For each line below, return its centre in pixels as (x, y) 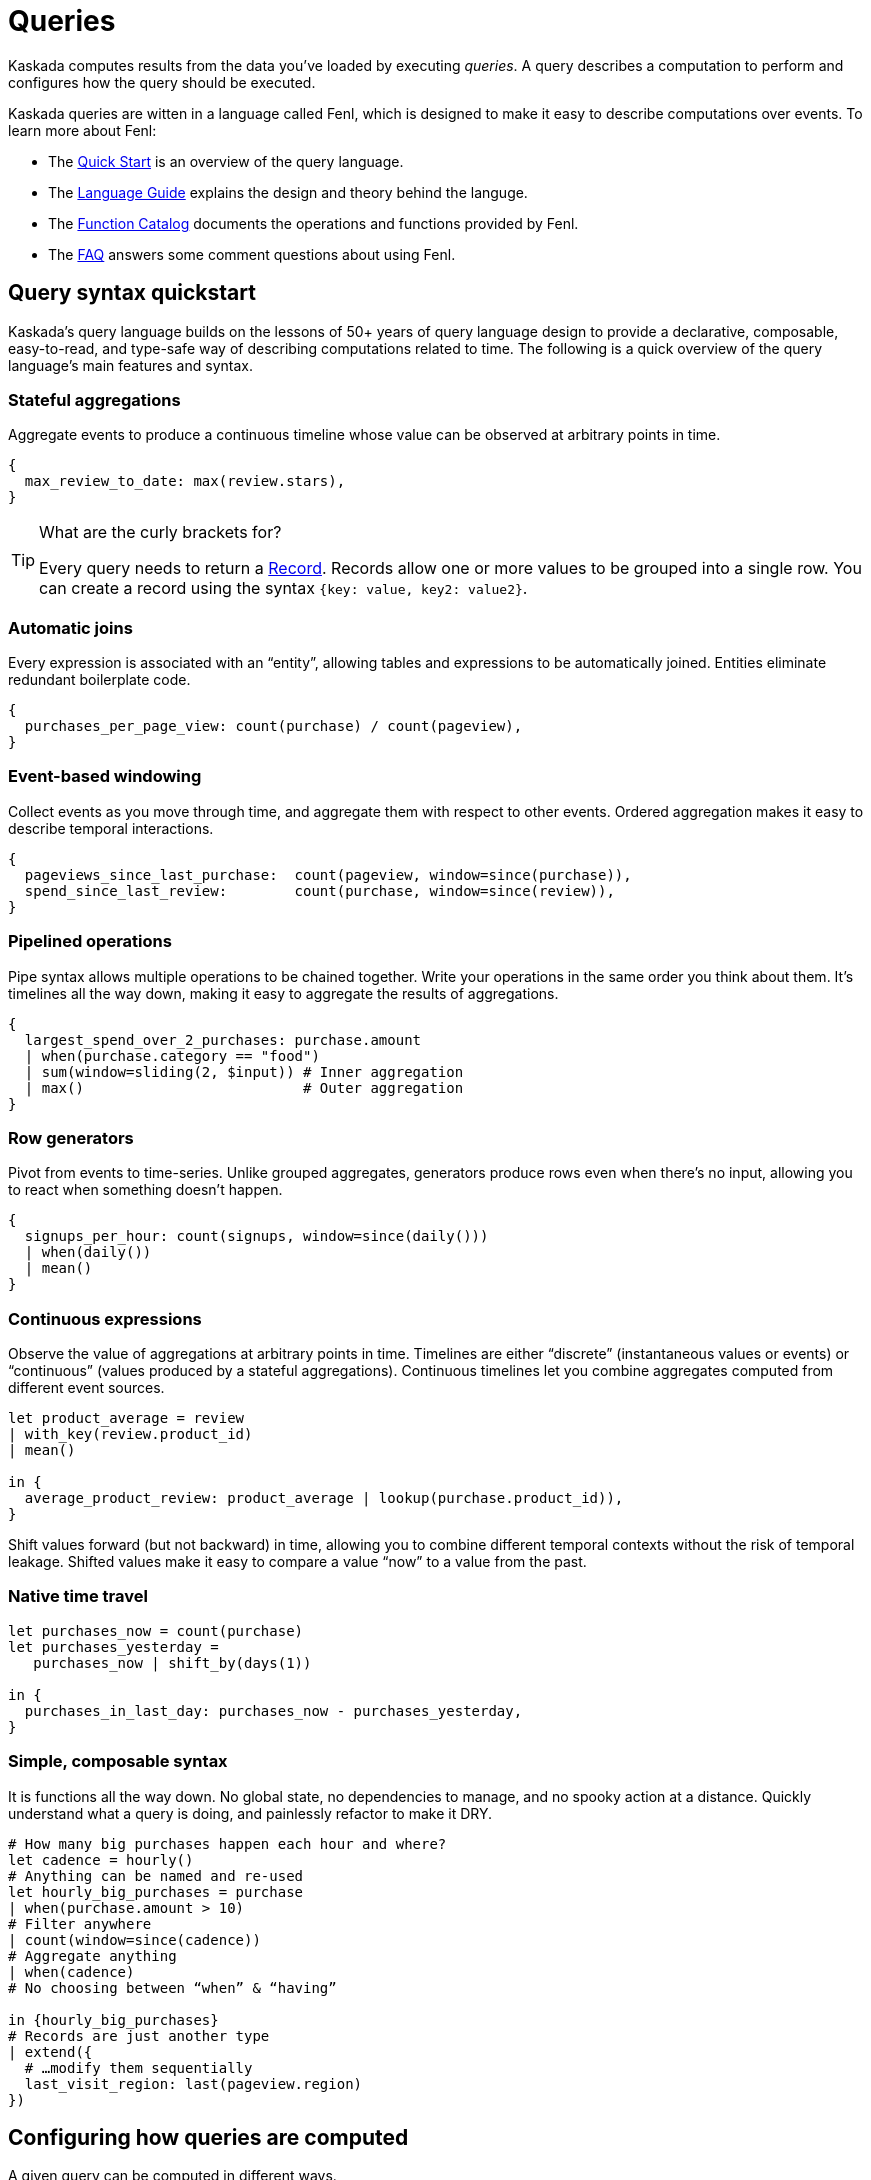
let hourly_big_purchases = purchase (156, 1891)
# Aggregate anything (92, 1955)
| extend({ (50, 2051)
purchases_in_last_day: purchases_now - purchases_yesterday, (273, 1710)
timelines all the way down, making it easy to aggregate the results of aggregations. (283, 993)
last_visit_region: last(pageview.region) (193, 2083)
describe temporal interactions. (111, 828)
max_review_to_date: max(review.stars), (185, 481)
